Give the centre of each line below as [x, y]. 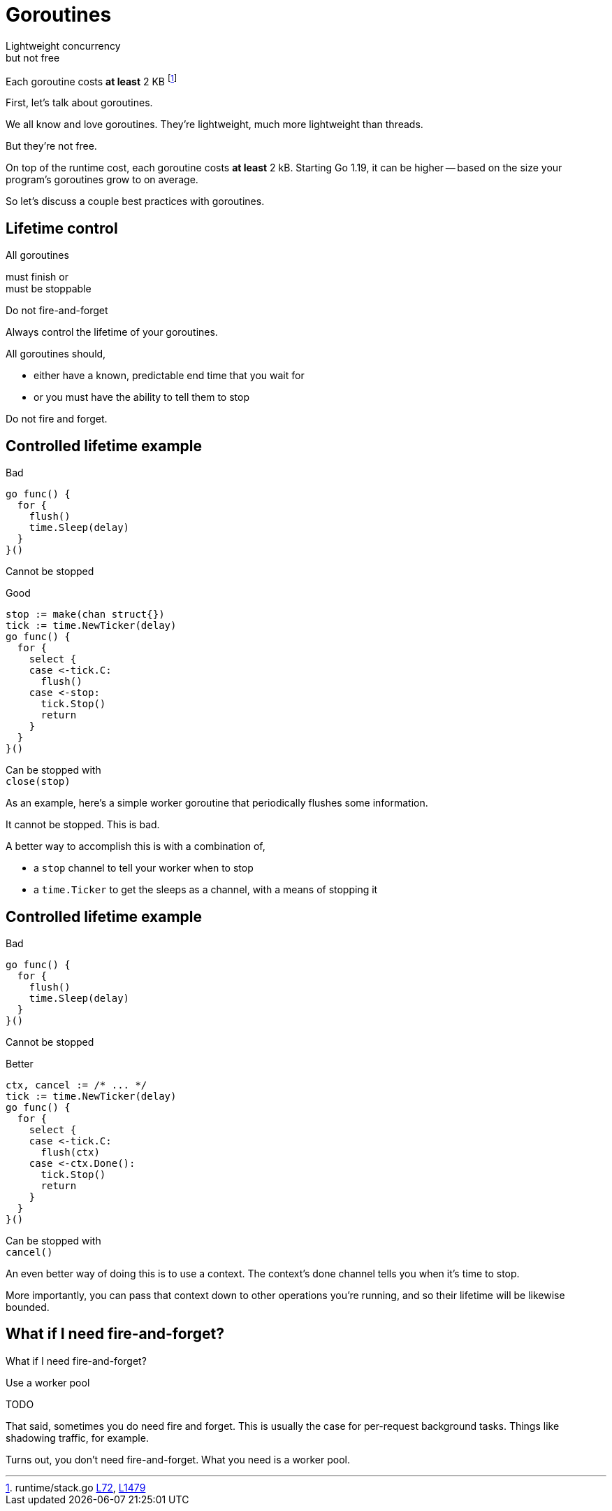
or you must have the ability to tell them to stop [142, 397]
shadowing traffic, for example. [77, 1438]
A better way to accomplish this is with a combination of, [136, 846]
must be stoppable [49, 289]
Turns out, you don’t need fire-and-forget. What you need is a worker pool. [178, 1459]
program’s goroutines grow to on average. [102, 180]
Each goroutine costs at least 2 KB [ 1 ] [92, 80]
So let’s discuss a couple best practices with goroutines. [135, 201]
